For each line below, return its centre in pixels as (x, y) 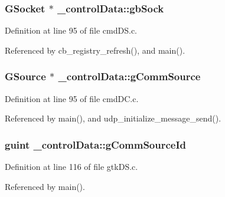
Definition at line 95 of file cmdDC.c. (72, 98)
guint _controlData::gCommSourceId (96, 144)
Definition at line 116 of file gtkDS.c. (71, 167)
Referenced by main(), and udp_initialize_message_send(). (113, 118)
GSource (25, 76)
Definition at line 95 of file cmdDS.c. (71, 30)
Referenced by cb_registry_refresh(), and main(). (95, 50)
